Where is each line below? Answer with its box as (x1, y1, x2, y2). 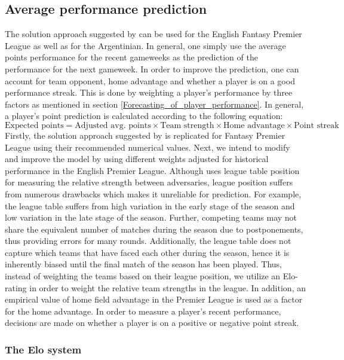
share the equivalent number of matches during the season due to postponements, (5, 222, 303, 235)
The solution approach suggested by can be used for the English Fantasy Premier (5, 28, 302, 40)
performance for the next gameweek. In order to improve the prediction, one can (5, 62, 299, 75)
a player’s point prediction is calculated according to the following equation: (5, 109, 283, 122)
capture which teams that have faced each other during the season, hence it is (5, 246, 290, 258)
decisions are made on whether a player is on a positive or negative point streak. (5, 316, 299, 329)
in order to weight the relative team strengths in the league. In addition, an (29, 281, 306, 294)
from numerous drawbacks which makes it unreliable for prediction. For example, (5, 187, 302, 200)
